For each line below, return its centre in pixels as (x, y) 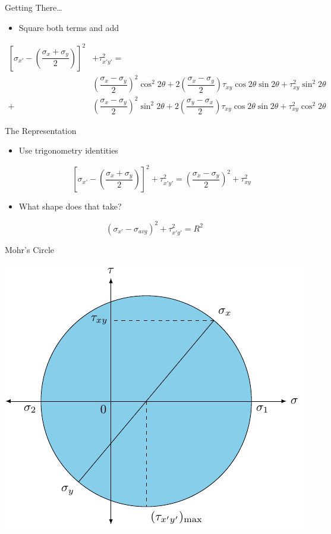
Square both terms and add (69, 27)
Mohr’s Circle (29, 249)
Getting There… (34, 7)
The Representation (41, 130)
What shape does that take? (70, 206)
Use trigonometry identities (68, 150)
